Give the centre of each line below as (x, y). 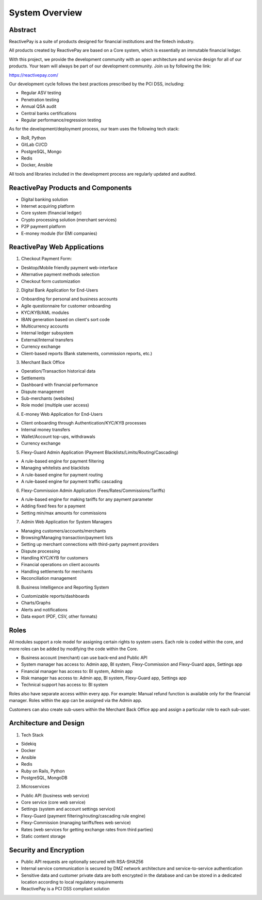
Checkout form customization (51, 281)
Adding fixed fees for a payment (53, 506)
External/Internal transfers (47, 340)
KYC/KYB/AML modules (45, 312)
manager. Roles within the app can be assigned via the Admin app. (76, 701)
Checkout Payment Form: (47, 259)
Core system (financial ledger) (51, 213)
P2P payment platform (43, 227)
